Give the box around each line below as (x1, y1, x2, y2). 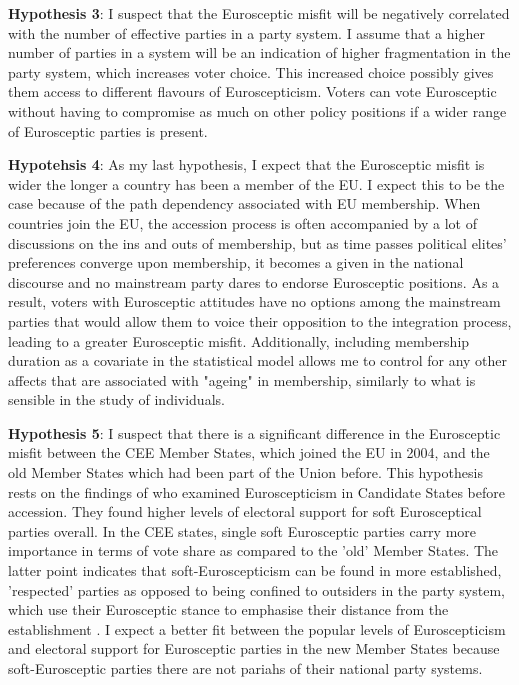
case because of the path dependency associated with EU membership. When (8, 193, 481, 214)
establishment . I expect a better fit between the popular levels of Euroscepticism (8, 618, 506, 639)
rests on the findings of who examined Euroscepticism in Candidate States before (8, 481, 505, 502)
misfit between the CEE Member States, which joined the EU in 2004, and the (8, 442, 490, 463)
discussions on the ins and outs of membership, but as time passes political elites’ (8, 232, 507, 253)
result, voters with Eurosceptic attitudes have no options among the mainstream (8, 291, 501, 312)
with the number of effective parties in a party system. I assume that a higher (8, 22, 485, 43)
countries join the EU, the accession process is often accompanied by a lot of (8, 212, 477, 233)
